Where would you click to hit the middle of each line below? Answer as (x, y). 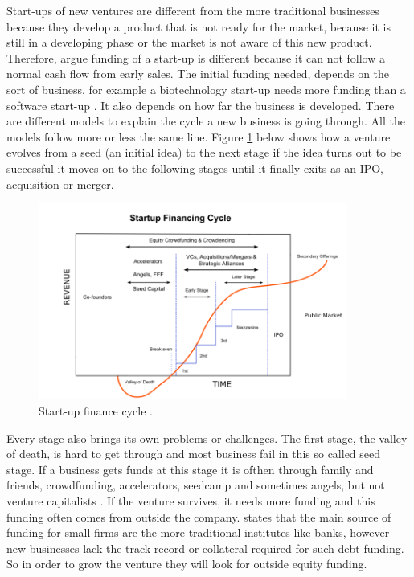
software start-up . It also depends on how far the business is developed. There (201, 105)
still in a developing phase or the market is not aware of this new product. (189, 42)
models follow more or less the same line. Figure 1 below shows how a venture (199, 136)
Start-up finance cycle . (96, 410)
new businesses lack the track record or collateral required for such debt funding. (205, 548)
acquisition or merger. (60, 184)
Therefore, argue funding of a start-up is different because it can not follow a (196, 57)
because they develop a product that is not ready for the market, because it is (199, 26)
